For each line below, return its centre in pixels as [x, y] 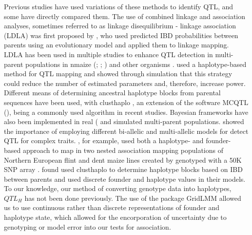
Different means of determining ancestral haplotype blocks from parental [112, 93]
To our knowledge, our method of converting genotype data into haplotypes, [118, 188]
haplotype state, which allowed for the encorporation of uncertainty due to [115, 217]
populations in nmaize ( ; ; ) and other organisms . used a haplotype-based [136, 64]
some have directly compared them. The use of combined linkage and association [125, 16]
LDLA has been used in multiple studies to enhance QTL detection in [108, 54]
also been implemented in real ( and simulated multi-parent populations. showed [124, 121]
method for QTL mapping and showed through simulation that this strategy [118, 74]
